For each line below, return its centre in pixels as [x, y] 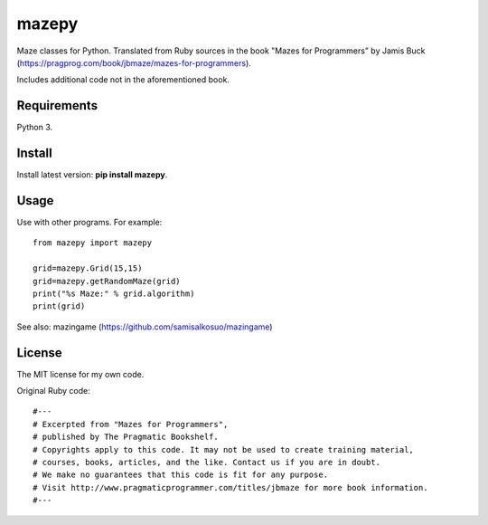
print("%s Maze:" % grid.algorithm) [114, 294]
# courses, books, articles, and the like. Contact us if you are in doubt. [207, 463]
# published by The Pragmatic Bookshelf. [126, 437]
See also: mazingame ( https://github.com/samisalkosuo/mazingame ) [145, 327]
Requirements [57, 105]
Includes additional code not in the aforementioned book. [123, 80]
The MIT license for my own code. [80, 374]
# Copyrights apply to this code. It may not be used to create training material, [224, 449]
